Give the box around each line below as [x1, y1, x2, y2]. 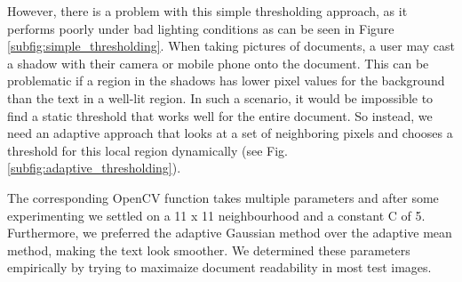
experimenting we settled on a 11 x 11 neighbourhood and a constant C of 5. [7, 205, 426, 224]
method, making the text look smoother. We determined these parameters [7, 240, 410, 259]
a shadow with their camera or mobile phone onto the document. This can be [7, 53, 429, 72]
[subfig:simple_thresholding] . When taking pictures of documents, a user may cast [7, 36, 455, 55]
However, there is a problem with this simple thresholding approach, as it [7, 2, 408, 20]
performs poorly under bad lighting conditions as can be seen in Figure [7, 19, 394, 37]
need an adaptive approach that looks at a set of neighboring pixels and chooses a [7, 124, 453, 142]
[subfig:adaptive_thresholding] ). [7, 158, 181, 177]
